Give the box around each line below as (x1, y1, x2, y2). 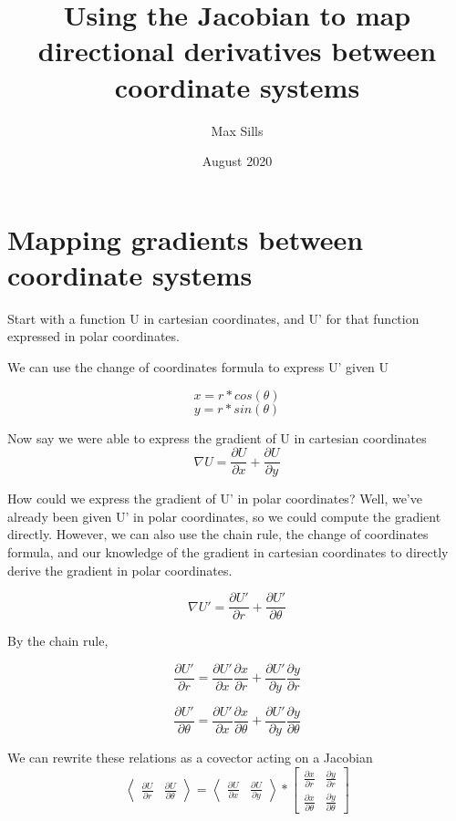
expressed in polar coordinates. (7, 327, 180, 346)
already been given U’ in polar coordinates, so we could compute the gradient (7, 506, 441, 525)
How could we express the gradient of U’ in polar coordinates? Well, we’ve (7, 489, 422, 508)
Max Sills (211, 120, 264, 140)
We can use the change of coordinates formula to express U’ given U (7, 358, 389, 376)
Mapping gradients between (7, 220, 364, 257)
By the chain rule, (7, 631, 109, 650)
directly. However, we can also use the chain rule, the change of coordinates (7, 525, 429, 544)
